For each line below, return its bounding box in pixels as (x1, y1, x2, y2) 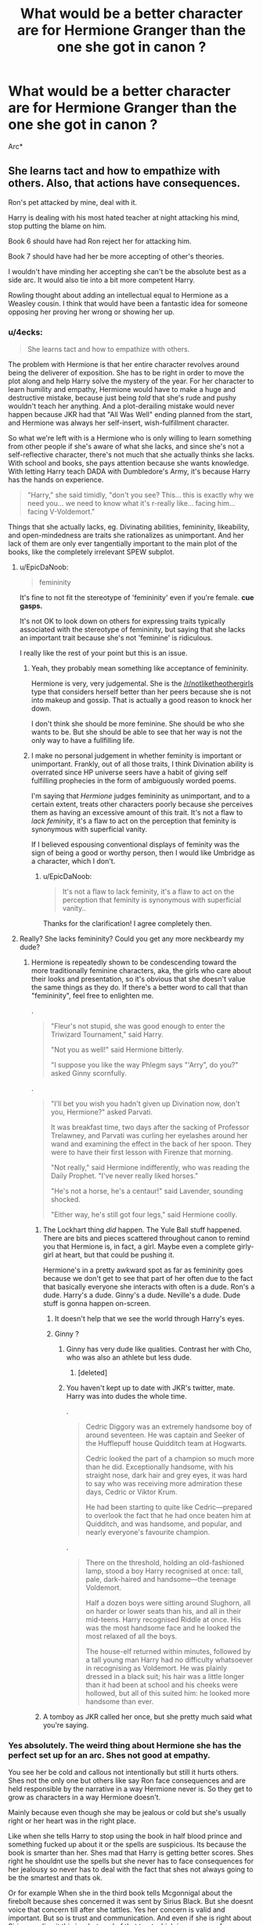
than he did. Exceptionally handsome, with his (85, 1462, 234, 1472)
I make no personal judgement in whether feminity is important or (31, 751, 243, 760)
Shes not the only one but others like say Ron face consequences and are (8, 1776, 247, 1785)
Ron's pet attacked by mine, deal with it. (8, 197, 138, 207)
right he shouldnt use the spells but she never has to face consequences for (8, 1857, 254, 1866)
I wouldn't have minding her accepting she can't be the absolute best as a (8, 266, 247, 276)
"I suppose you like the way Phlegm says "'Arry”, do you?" (50, 1060, 239, 1070)
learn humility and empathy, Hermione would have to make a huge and (8, 385, 236, 394)
